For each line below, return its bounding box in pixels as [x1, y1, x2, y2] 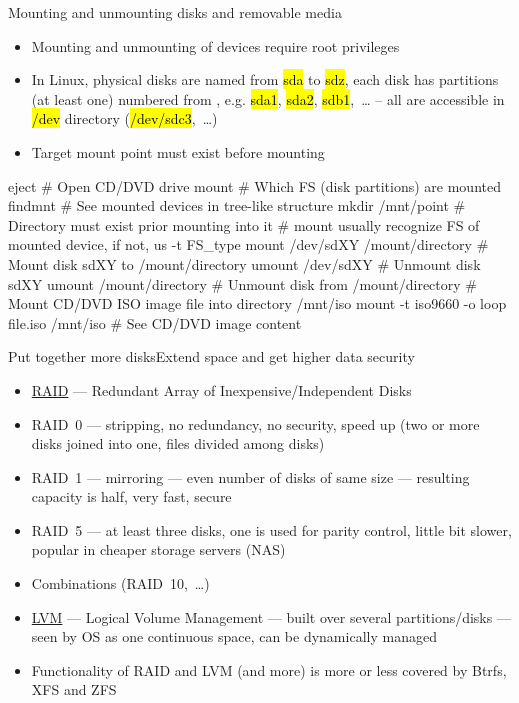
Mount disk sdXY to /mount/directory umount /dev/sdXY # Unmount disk [8, 253, 481, 274]
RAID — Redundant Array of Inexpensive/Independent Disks [31, 379, 412, 400]
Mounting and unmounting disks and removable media [8, 2, 342, 22]
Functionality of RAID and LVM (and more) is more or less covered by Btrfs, [31, 659, 507, 680]
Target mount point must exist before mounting [31, 141, 325, 162]
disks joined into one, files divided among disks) [31, 433, 325, 454]
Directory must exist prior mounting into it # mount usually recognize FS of [8, 214, 480, 235]
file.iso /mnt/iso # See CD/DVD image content [8, 312, 302, 333]
